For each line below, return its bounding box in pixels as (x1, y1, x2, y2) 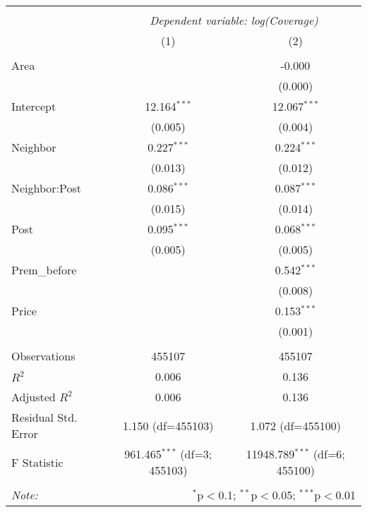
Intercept (11, 98, 56, 114)
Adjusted (11, 389, 56, 405)
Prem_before (11, 262, 77, 278)
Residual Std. (11, 409, 78, 425)
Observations (11, 348, 76, 364)
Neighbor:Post (11, 180, 82, 196)
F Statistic (11, 453, 64, 470)
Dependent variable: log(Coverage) (150, 12, 318, 28)
